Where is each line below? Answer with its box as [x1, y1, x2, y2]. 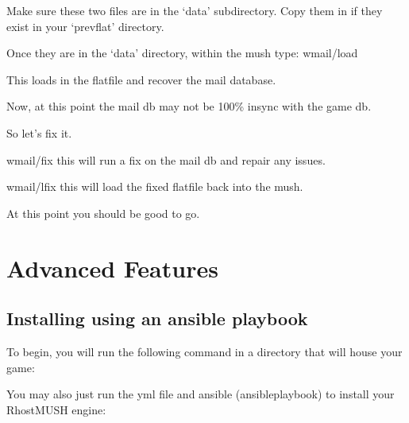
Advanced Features [6, 251, 218, 284]
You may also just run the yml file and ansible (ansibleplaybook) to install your [6, 386, 395, 402]
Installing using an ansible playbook [6, 306, 308, 331]
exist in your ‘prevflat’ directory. [6, 17, 164, 34]
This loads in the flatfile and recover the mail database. [6, 71, 276, 87]
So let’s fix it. [6, 124, 72, 141]
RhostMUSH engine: [6, 401, 106, 417]
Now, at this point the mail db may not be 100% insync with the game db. [6, 98, 372, 114]
